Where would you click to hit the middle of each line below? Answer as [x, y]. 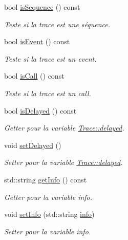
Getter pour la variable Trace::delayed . [64, 128]
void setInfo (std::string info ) [49, 214]
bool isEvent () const [37, 41]
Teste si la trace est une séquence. [57, 24]
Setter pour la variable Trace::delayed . [63, 162]
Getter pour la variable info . [48, 197]
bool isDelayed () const [40, 110]
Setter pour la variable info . [48, 231]
